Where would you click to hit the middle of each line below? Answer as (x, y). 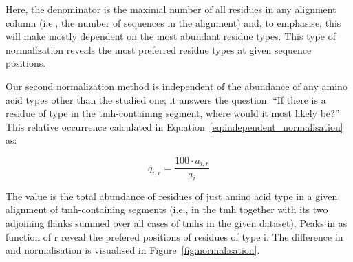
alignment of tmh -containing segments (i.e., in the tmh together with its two (167, 209)
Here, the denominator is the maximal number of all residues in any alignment (171, 9)
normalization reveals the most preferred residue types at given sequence (159, 49)
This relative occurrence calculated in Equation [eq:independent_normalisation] (174, 126)
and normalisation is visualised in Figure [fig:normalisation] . (133, 250)
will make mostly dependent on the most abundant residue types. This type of (171, 36)
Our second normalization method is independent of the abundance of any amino (176, 86)
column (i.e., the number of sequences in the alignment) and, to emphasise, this (173, 22)
